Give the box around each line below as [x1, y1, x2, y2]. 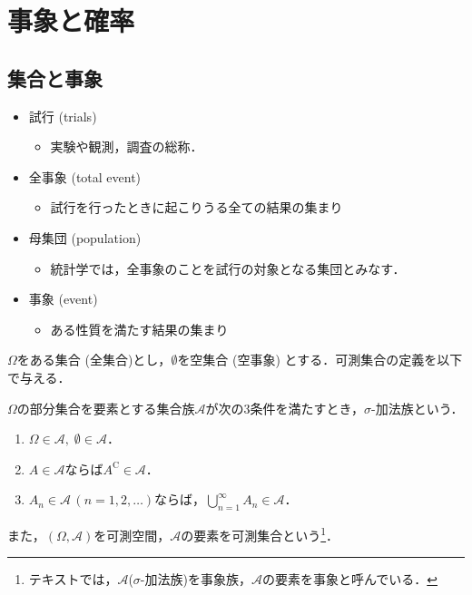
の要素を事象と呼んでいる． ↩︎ [261, 570, 438, 589]
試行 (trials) [28, 106, 97, 125]
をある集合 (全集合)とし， [16, 350, 172, 369]
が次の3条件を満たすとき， [205, 398, 364, 417]
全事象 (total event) [28, 167, 142, 186]
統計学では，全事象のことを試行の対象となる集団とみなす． [50, 258, 406, 278]
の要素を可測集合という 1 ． [181, 523, 339, 544]
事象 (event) [28, 289, 98, 308]
